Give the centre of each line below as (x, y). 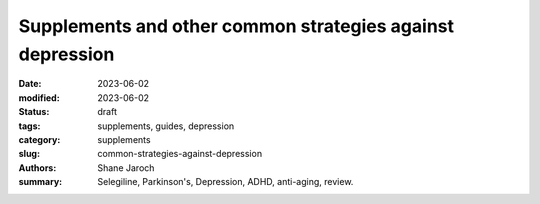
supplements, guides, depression (166, 126)
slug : (29, 154)
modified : (39, 97)
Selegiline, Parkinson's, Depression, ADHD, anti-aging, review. (225, 182)
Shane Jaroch (126, 167)
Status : (34, 112)
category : (39, 139)
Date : (30, 84)
